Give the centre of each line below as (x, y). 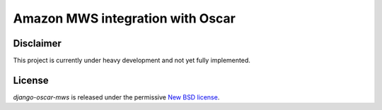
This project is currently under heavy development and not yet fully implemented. (132, 61)
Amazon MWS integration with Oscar (125, 18)
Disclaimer (37, 43)
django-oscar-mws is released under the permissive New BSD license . (116, 97)
